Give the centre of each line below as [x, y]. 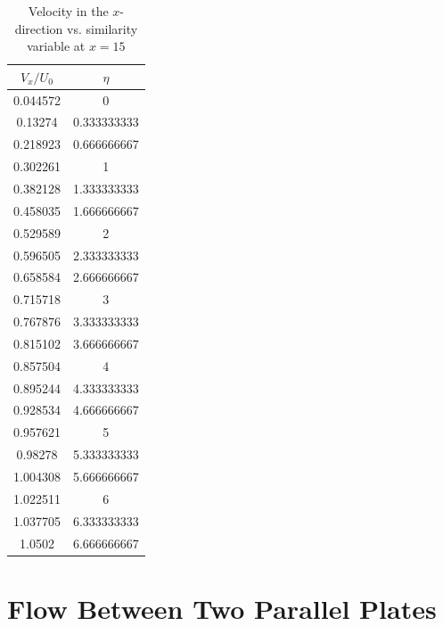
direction [39, 28]
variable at [56, 46]
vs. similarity [103, 28]
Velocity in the [68, 11]
